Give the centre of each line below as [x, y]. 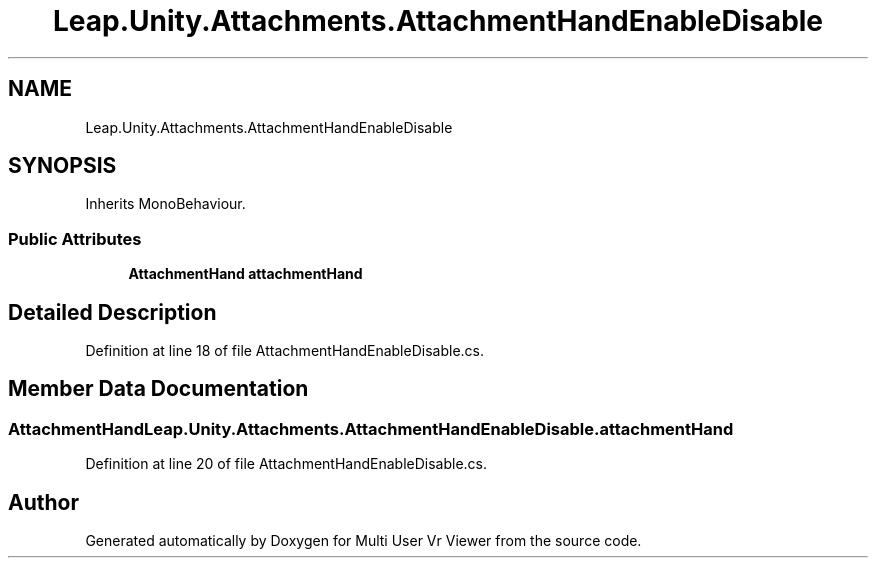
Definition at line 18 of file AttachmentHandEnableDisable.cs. [285, 351]
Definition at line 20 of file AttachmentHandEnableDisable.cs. [286, 464]
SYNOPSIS [62, 166]
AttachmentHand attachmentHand [245, 274]
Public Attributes [75, 238]
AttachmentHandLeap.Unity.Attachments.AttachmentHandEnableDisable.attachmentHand [371, 428]
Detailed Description [112, 312]
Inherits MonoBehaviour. [165, 204]
